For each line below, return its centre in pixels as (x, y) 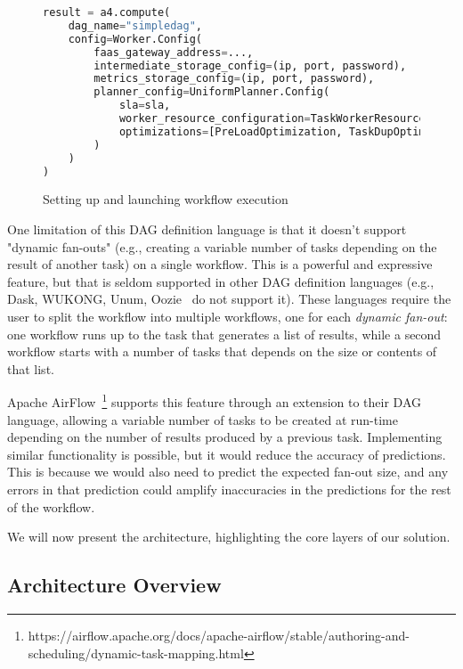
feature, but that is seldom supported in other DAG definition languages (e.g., (221, 281)
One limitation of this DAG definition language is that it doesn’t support (207, 228)
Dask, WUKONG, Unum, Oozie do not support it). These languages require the (229, 299)
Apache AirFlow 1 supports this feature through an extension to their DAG (214, 400)
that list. (31, 368)
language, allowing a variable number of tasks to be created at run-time (203, 419)
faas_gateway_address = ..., (174, 52)
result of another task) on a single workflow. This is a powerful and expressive (220, 264)
